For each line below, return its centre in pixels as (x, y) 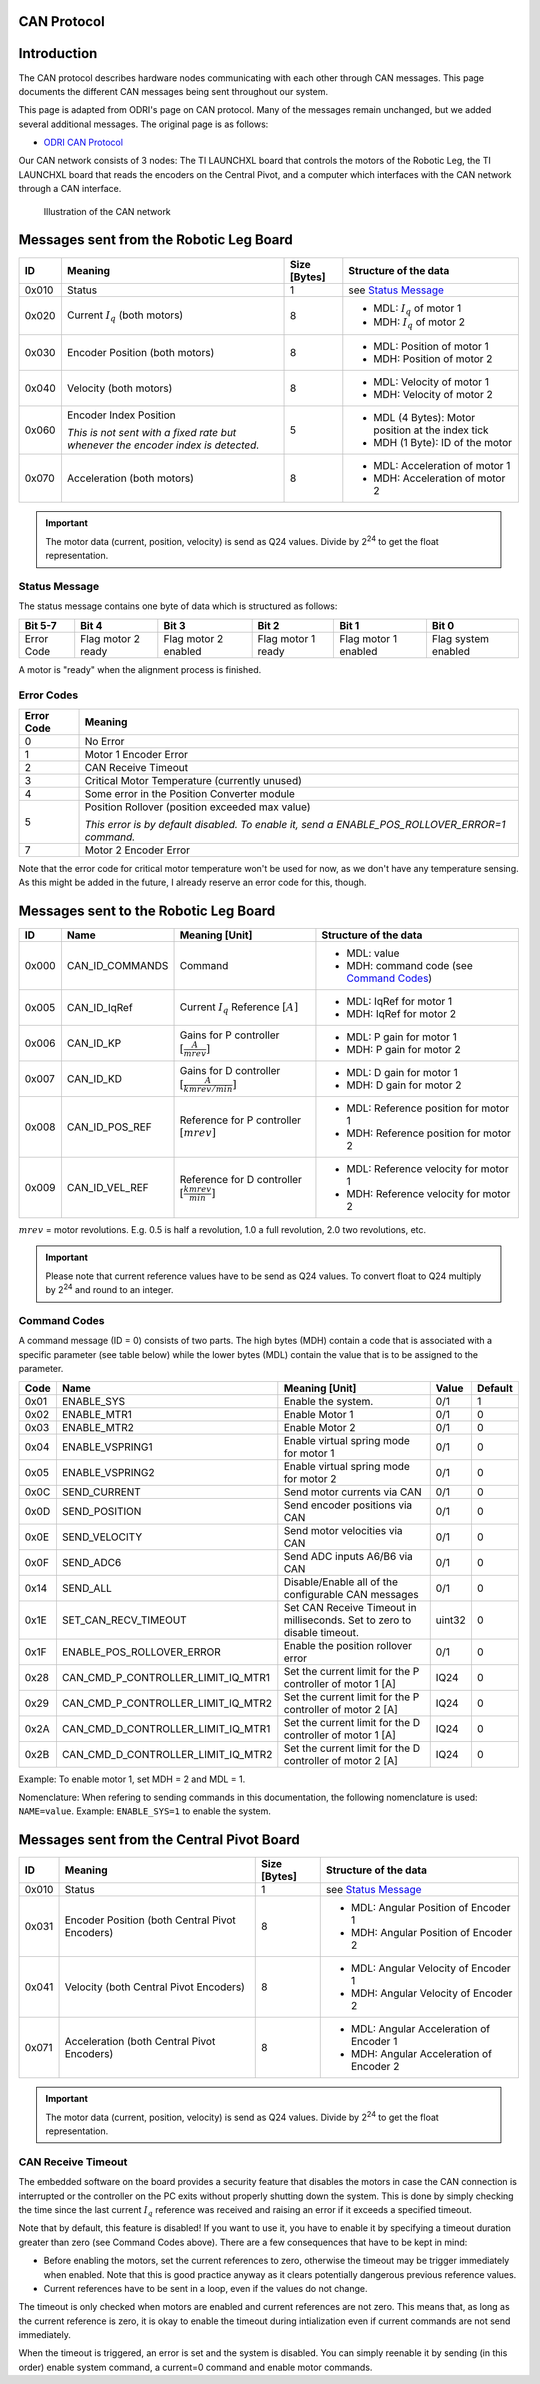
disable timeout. (321, 1632)
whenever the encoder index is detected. (163, 445)
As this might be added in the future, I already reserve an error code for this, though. (192, 882)
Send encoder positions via (348, 1505)
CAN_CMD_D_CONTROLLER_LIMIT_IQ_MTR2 (167, 1754)
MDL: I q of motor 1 (417, 309)
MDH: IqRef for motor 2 (401, 1014)
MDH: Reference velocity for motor (428, 1194)
